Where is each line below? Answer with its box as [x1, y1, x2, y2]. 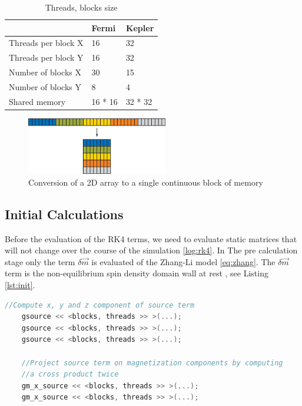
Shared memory [9, 95, 66, 107]
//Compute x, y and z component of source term [5, 301, 195, 309]
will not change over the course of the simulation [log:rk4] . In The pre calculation [5, 244, 298, 256]
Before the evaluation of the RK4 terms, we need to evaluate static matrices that [5, 232, 297, 245]
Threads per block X [9, 37, 84, 49]
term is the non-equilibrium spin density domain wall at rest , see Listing [5, 267, 268, 279]
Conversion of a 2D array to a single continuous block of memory [28, 176, 263, 188]
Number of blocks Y [9, 80, 82, 93]
